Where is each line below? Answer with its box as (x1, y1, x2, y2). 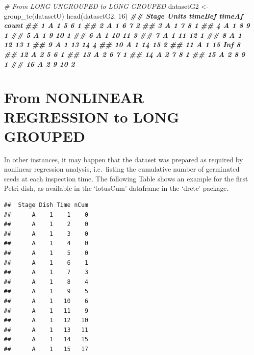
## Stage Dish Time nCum (4, 202, 88, 209)
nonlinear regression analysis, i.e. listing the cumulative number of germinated (4, 164, 240, 174)
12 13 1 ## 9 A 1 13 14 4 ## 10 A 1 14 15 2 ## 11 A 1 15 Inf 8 (4, 39, 241, 50)
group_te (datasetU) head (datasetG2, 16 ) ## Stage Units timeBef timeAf (4, 10, 243, 21)
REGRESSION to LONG (4, 106, 179, 127)
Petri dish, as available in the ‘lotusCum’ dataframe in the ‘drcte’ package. (4, 183, 229, 193)
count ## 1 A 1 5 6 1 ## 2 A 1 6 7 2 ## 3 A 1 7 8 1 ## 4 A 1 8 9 (4, 20, 250, 30)
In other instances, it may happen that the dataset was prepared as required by (4, 154, 243, 164)
